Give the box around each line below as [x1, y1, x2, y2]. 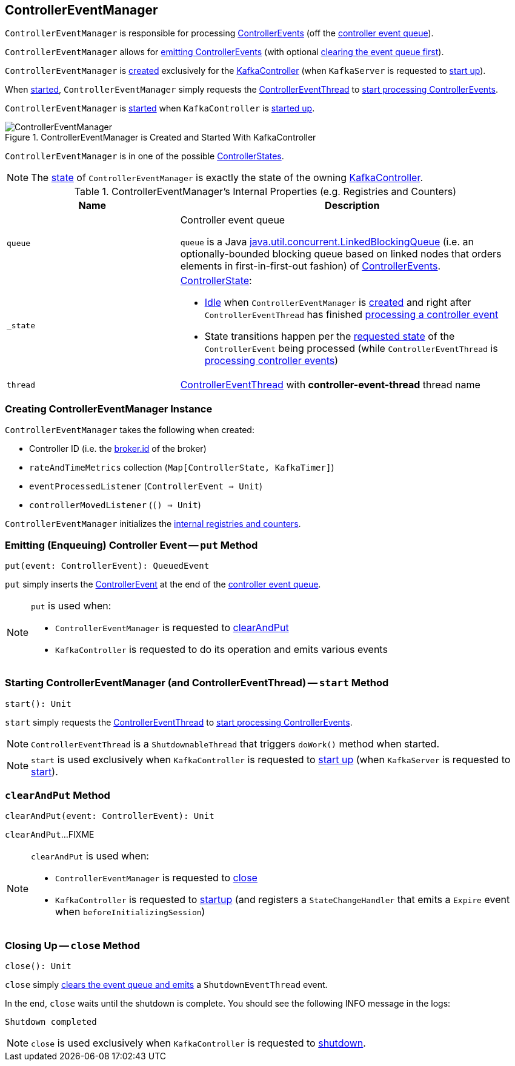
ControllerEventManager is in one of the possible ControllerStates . [5, 151, 284, 162]
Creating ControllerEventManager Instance [5, 402, 213, 415]
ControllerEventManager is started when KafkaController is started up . [5, 103, 315, 114]
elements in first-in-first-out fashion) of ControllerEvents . [180, 260, 441, 273]
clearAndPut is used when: [31, 850, 149, 862]
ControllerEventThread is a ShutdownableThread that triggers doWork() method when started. [31, 737, 439, 750]
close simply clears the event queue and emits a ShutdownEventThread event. [5, 979, 328, 990]
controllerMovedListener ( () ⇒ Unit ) [29, 500, 201, 511]
